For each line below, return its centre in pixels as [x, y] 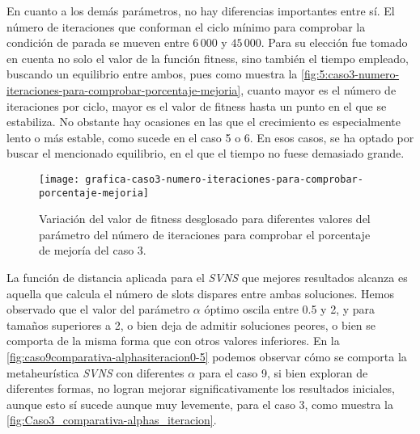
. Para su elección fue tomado [334, 42]
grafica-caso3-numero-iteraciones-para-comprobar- [224, 179]
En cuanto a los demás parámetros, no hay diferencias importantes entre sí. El [201, 11]
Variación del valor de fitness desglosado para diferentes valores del [205, 219]
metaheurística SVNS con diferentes [95, 372]
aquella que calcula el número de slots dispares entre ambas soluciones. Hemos [200, 293]
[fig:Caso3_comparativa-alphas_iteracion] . [112, 420]
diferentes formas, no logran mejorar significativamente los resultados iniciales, [201, 388]
